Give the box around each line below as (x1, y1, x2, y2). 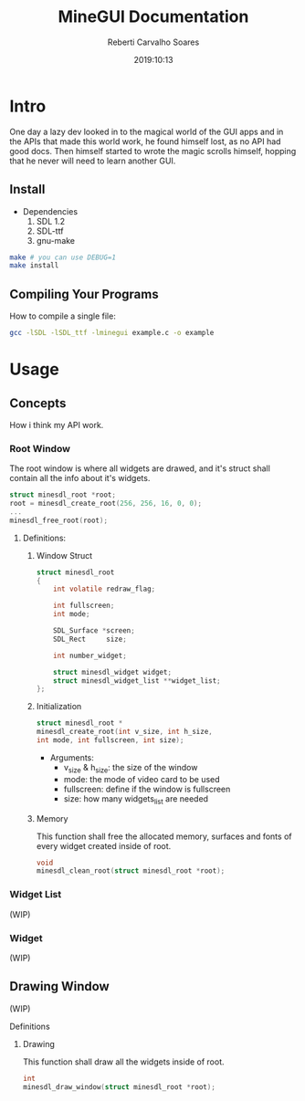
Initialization (36, 701, 82, 712)
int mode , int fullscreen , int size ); (36, 736, 184, 745)
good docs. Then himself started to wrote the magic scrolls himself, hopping (9, 145, 297, 156)
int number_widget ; (53, 651, 128, 660)
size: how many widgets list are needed (63, 792, 208, 806)
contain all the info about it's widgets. (9, 473, 151, 484)
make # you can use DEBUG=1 (9, 253, 117, 262)
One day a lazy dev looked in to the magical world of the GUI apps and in (9, 126, 284, 137)
